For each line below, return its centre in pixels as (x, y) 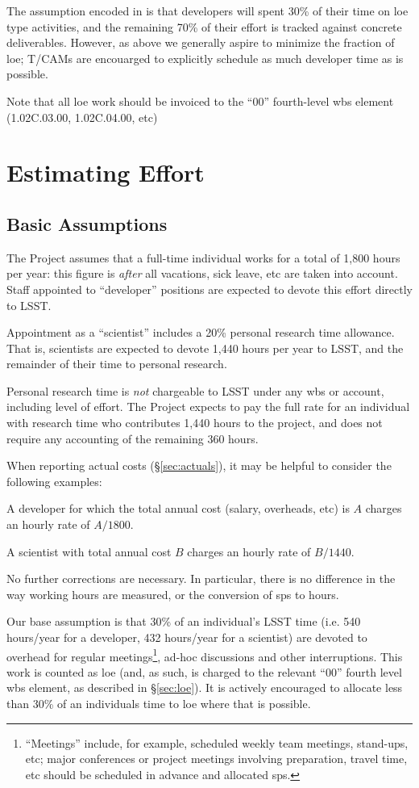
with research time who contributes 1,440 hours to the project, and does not (195, 423)
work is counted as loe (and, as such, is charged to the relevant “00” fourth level (204, 671)
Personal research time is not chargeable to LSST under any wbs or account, (195, 390)
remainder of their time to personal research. (117, 364)
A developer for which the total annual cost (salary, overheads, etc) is (178, 508)
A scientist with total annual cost (89, 551)
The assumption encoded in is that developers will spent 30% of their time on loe (207, 10)
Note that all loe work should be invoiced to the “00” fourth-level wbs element (200, 101)
